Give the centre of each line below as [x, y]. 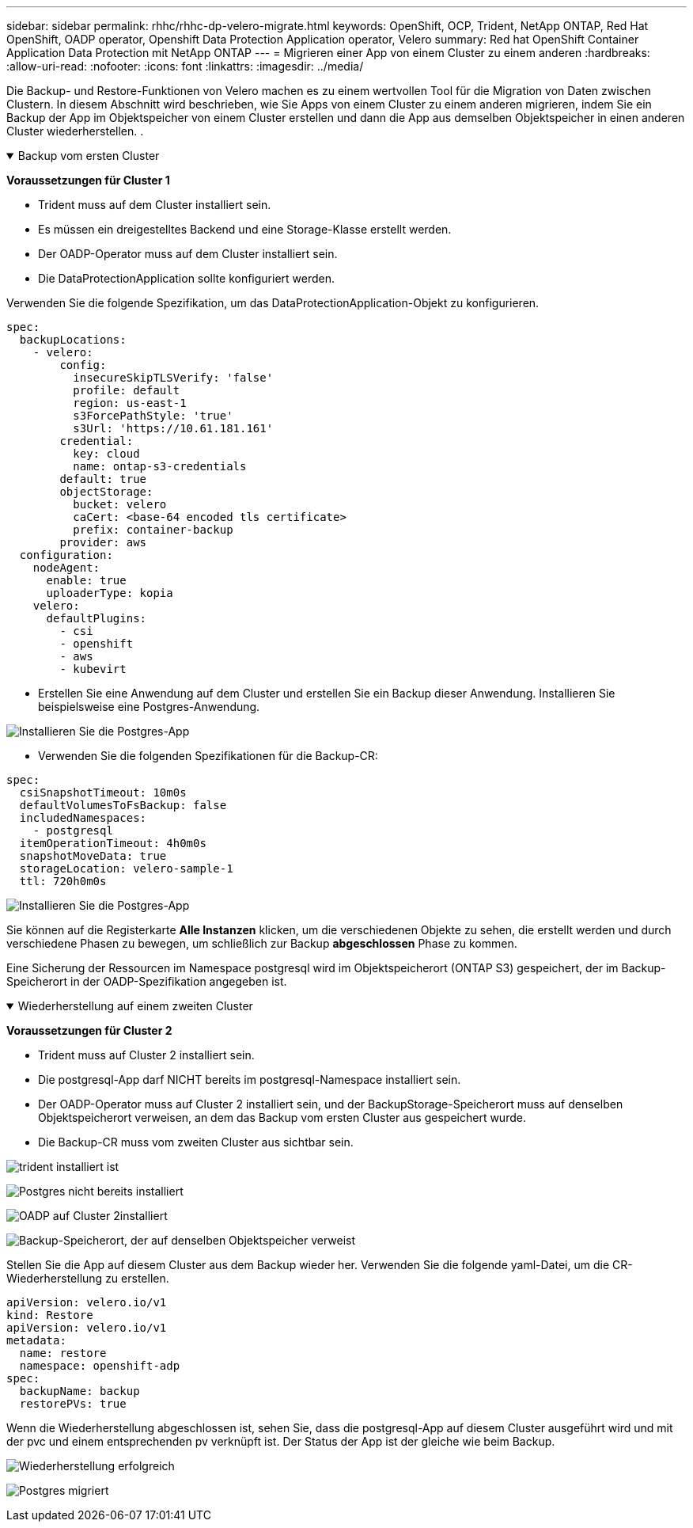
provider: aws [103, 542]
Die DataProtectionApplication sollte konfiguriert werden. [187, 278]
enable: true [86, 580]
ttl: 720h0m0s [63, 881]
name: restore [63, 1353]
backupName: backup [80, 1391]
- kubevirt [93, 669]
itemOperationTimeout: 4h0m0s [113, 843]
